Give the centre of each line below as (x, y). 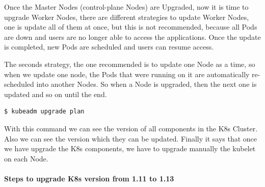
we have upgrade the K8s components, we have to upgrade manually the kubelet (130, 148)
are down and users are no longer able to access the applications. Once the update (132, 37)
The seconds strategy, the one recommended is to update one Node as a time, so (130, 64)
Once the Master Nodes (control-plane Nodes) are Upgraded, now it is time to (126, 7)
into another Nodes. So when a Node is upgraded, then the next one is (147, 84)
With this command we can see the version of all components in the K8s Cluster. (131, 128)
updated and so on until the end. (56, 94)
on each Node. (26, 158)
